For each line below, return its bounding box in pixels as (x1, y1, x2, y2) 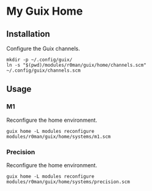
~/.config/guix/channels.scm (6, 67, 81, 73)
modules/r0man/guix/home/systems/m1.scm (6, 133, 112, 140)
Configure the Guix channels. (6, 45, 80, 52)
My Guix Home (6, 4, 83, 18)
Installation (6, 29, 50, 39)
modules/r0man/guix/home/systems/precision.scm (6, 179, 131, 185)
